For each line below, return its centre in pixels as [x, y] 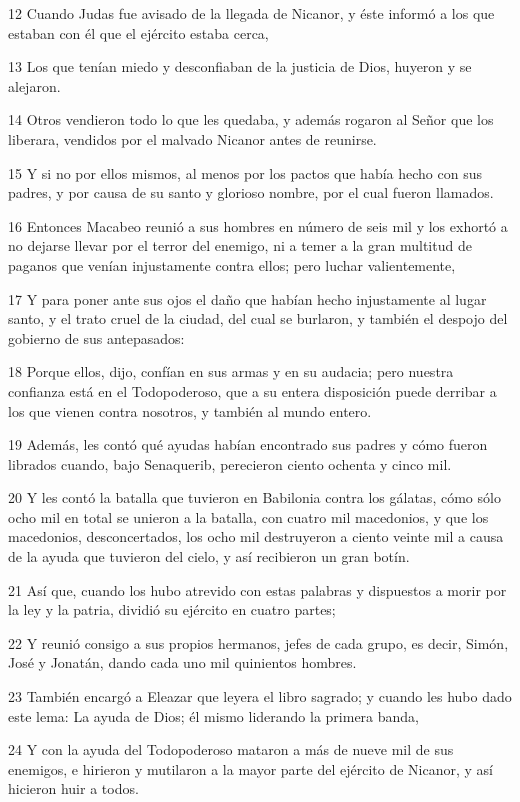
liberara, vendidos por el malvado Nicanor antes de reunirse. [192, 138]
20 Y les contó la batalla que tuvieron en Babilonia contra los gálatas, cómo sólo [254, 497]
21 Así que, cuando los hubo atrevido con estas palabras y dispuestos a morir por [257, 589]
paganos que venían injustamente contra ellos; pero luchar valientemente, [232, 264]
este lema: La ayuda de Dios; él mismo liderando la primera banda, [213, 715]
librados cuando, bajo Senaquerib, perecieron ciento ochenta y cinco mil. [230, 463]
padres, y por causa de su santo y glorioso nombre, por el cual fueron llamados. [251, 192]
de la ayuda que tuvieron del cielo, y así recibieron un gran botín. [209, 556]
